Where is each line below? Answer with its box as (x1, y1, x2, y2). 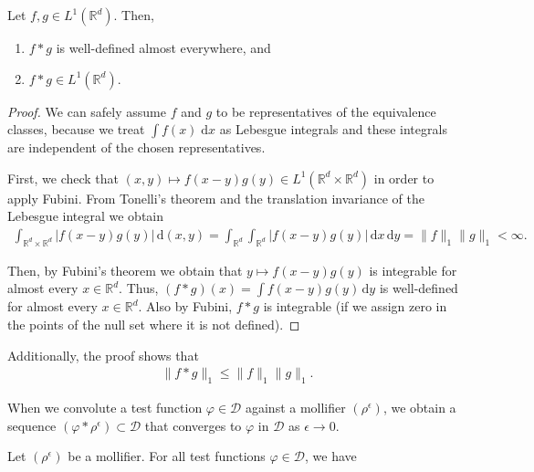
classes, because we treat (7, 120, 145, 139)
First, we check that (7, 168, 120, 187)
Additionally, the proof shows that (7, 345, 199, 364)
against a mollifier (245, 398, 346, 416)
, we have (305, 446, 357, 466)
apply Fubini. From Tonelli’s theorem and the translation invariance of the (7, 188, 424, 207)
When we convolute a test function (7, 398, 203, 416)
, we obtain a (382, 398, 456, 416)
